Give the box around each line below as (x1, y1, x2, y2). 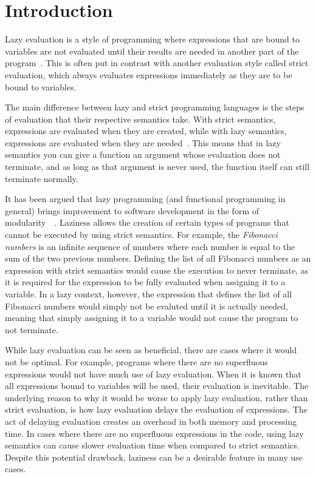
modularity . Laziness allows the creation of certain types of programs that (5, 216, 289, 229)
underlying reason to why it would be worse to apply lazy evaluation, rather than (5, 391, 308, 404)
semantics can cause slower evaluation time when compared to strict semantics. (5, 439, 300, 452)
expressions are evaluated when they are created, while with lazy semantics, (5, 124, 287, 137)
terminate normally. (5, 172, 78, 184)
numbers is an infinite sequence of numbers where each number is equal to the (5, 240, 295, 252)
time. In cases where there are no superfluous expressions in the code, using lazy (5, 427, 304, 439)
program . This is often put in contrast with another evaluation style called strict (5, 56, 309, 69)
